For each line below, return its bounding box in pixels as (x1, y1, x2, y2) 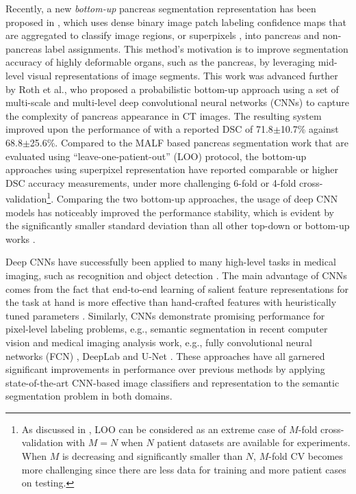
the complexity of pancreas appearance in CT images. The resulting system (5, 108, 322, 122)
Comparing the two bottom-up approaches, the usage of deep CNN (56, 191, 338, 205)
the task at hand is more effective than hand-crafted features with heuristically (5, 295, 337, 309)
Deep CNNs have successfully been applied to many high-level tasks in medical (5, 255, 336, 269)
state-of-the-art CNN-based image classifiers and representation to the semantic (5, 375, 340, 389)
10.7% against (280, 122, 339, 136)
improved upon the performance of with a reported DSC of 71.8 (5, 122, 273, 136)
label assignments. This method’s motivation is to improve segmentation (44, 41, 348, 55)
